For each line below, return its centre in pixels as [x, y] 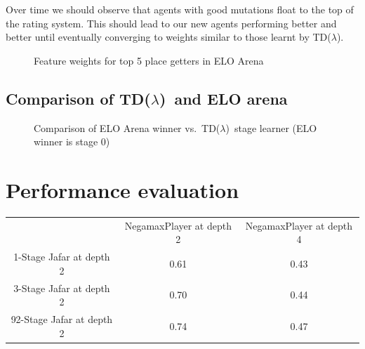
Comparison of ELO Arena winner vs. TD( [127, 127]
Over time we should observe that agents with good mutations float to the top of [180, 9]
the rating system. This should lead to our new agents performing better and [171, 23]
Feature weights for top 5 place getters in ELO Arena [149, 60]
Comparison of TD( [78, 98]
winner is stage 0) [72, 141]
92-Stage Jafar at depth [62, 318]
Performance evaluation [122, 189]
